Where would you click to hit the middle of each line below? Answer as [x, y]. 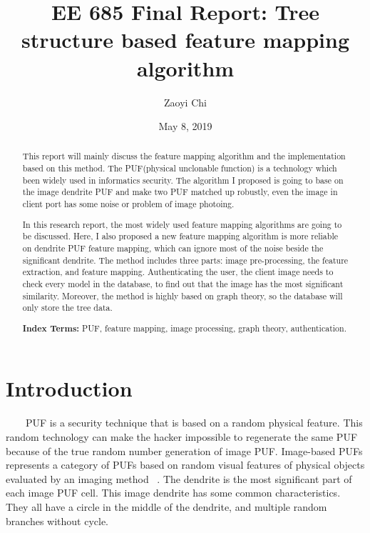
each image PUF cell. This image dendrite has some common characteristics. [173, 493]
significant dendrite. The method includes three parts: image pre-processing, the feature [185, 260]
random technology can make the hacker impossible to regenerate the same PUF [182, 436]
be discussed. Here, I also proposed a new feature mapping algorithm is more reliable [180, 236]
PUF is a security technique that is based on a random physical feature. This [194, 423]
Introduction [69, 388]
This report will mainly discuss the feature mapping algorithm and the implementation [184, 156]
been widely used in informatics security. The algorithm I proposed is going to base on [183, 180]
